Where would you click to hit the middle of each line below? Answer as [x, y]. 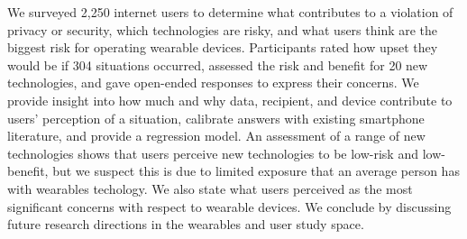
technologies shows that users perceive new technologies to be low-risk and [213, 153]
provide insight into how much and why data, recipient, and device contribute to [230, 100]
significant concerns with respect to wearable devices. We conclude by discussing [229, 206]
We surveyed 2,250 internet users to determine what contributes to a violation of [230, 12]
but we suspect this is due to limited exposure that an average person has [256, 171]
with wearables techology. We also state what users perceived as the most [210, 188]
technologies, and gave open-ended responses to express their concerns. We [213, 83]
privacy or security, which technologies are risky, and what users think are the [223, 29]
